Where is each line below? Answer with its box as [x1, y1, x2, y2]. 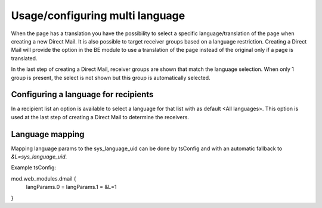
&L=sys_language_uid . [11, 153, 67, 160]
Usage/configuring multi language [11, 9, 185, 22]
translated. [11, 54, 38, 62]
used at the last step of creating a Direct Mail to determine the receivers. [11, 113, 189, 120]
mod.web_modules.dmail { [11, 175, 76, 182]
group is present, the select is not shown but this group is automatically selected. [11, 74, 211, 81]
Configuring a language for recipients [11, 89, 154, 100]
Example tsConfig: [11, 164, 57, 171]
